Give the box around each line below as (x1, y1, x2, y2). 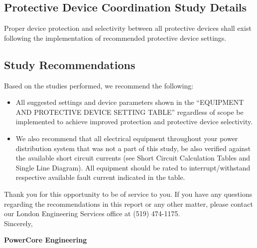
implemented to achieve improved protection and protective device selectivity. (15, 116, 253, 127)
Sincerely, (4, 218, 33, 228)
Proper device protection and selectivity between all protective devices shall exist (4, 23, 252, 33)
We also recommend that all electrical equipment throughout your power (15, 133, 238, 143)
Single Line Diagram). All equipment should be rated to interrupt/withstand (15, 162, 251, 172)
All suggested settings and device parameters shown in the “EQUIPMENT (15, 97, 244, 107)
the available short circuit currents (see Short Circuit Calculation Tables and (15, 153, 251, 163)
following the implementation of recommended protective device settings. (4, 32, 227, 43)
